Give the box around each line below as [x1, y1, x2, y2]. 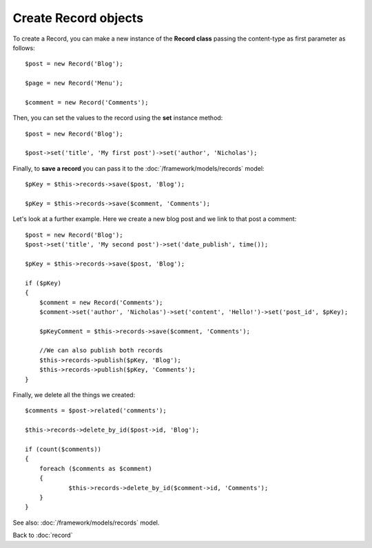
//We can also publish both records [39, 346, 163, 355]
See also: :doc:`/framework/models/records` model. [12, 518, 160, 527]
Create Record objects [12, 10, 144, 25]
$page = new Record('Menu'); [25, 79, 123, 87]
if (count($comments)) [25, 445, 102, 453]
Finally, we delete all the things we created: [12, 391, 136, 399]
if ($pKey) [25, 279, 62, 287]
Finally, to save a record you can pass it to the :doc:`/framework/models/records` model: [12, 164, 265, 172]
